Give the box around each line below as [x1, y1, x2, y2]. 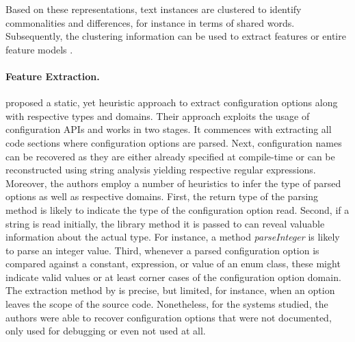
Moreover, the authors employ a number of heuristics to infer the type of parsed [5, 175, 341, 190]
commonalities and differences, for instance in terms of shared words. [5, 15, 295, 29]
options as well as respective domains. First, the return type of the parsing [5, 189, 319, 204]
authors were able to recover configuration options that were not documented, [5, 310, 332, 324]
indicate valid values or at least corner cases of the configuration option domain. [5, 269, 341, 284]
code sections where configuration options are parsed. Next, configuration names [5, 135, 342, 149]
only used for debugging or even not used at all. [5, 323, 206, 338]
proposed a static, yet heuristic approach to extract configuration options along [5, 95, 338, 110]
